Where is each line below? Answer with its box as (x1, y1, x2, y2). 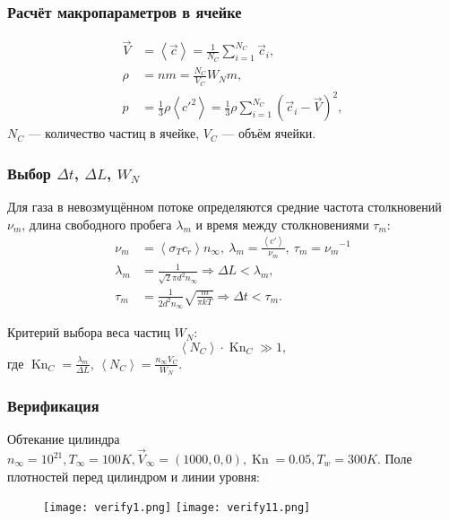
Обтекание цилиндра (7, 430, 120, 448)
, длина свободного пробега (22, 214, 172, 233)
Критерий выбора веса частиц (7, 323, 170, 342)
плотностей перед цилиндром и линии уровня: (7, 466, 261, 485)
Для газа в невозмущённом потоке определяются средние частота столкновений (7, 197, 442, 216)
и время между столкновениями (195, 214, 369, 233)
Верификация (7, 394, 99, 416)
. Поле (376, 449, 412, 468)
